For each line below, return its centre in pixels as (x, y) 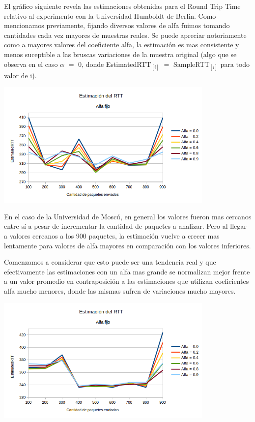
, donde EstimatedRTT (116, 64)
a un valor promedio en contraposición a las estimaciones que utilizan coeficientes (127, 281)
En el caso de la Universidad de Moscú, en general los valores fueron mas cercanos (128, 216)
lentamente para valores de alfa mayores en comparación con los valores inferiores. (127, 245)
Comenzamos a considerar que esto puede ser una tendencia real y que (110, 262)
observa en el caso (31, 64)
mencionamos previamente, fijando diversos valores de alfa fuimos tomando (117, 25)
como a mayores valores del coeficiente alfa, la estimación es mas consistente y (122, 45)
